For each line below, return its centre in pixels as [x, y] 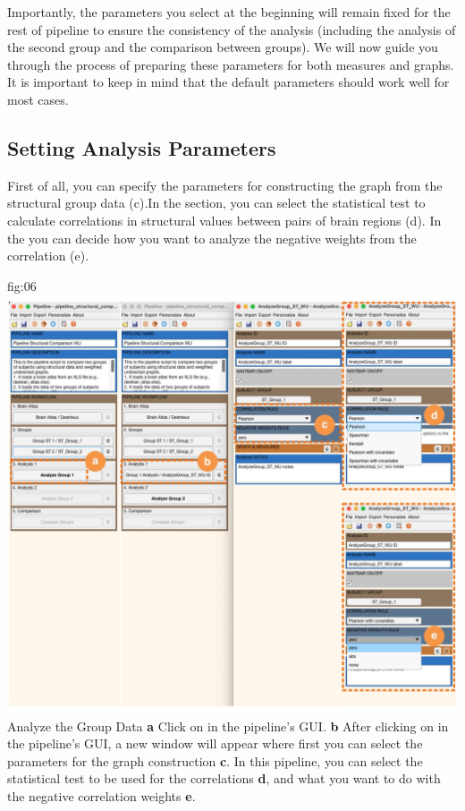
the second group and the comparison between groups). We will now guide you [223, 47]
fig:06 [22, 285]
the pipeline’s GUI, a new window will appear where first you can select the [215, 743]
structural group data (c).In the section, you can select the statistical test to [216, 203]
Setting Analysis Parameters [142, 147]
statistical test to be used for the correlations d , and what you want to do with [224, 778]
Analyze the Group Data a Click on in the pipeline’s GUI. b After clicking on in [228, 726]
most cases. [38, 99]
